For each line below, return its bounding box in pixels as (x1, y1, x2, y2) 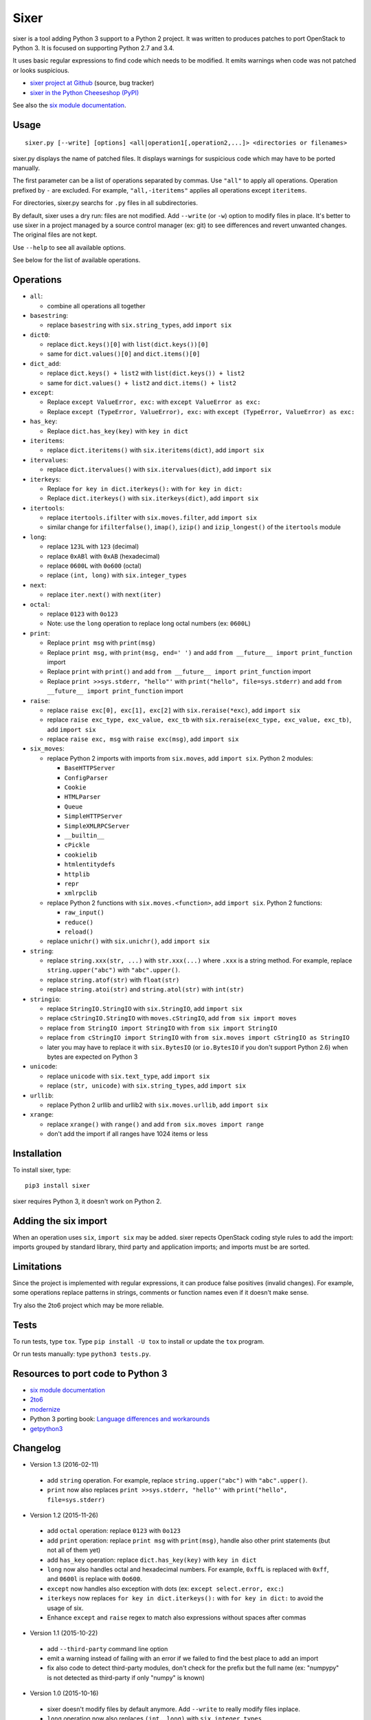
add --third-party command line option (47, 1644, 168, 1653)
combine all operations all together (47, 301, 146, 310)
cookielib (64, 850, 98, 859)
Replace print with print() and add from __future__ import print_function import (47, 667, 311, 676)
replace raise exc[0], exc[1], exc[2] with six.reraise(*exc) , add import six (47, 706, 301, 714)
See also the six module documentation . (12, 100, 126, 109)
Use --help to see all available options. (12, 243, 126, 251)
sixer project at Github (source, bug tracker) (30, 79, 155, 87)
